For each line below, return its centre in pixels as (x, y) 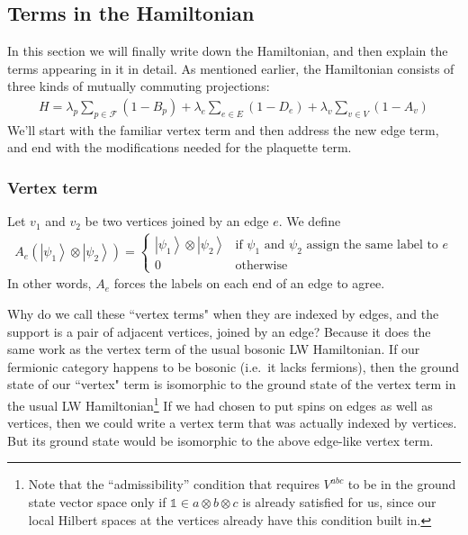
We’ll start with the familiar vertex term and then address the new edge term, (223, 129)
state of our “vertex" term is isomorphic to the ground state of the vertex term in (232, 384)
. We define (310, 221)
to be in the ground (402, 484)
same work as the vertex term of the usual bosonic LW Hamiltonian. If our (214, 349)
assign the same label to (372, 245)
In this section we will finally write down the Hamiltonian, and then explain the (228, 51)
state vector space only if (97, 502)
